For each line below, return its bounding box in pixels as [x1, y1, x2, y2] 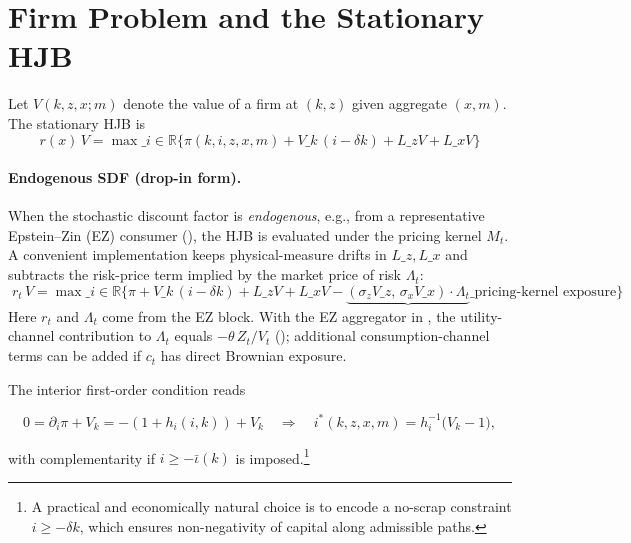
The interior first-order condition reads [8, 378, 246, 399]
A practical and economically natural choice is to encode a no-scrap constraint [31, 496, 512, 517]
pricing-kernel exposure [474, 284, 617, 299]
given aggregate [352, 93, 448, 114]
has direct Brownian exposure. [160, 345, 347, 366]
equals [174, 325, 213, 346]
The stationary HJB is [8, 112, 146, 133]
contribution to [58, 325, 152, 346]
